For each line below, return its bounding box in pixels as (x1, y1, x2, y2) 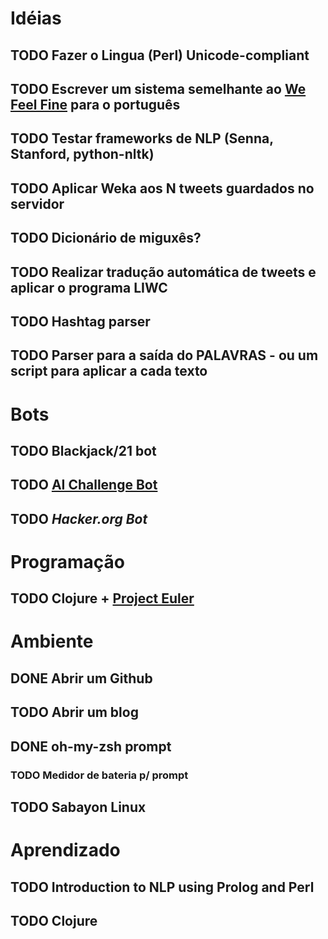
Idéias (10, 7, 62, 30)
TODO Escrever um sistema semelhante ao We (10, 80, 307, 97)
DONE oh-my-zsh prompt (10, 738, 172, 755)
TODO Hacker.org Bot (10, 510, 148, 527)
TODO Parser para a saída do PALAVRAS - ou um (10, 347, 319, 364)
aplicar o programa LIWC (10, 279, 168, 296)
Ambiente (10, 630, 94, 653)
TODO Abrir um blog (10, 704, 139, 721)
